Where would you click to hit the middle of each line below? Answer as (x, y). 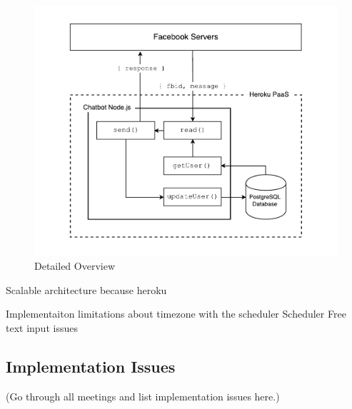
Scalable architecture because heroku (86, 289)
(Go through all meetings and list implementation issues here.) (143, 396)
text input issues (42, 327)
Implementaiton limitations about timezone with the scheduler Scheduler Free (176, 314)
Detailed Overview (75, 266)
